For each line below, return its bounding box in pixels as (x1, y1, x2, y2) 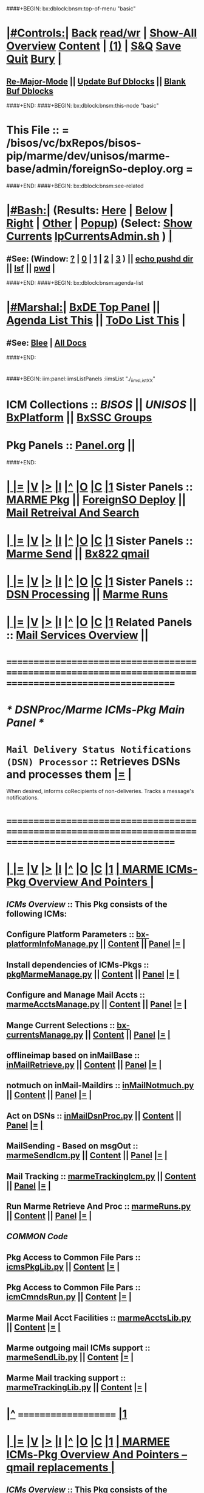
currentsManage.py (6, 1029, 84, 1040)
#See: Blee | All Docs (6, 337, 87, 348)
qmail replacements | (6, 1460, 115, 1474)
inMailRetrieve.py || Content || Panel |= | (6, 1060, 162, 1070)
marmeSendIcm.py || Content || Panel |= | (6, 1150, 168, 1161)
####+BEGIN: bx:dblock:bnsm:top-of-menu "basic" (6, 5, 136, 12)
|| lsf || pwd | (6, 263, 56, 273)
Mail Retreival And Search (6, 506, 140, 520)
